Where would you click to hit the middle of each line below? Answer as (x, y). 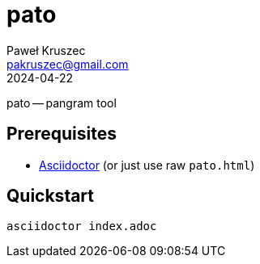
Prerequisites (62, 134)
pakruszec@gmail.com (68, 64)
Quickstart (51, 196)
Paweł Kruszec (46, 50)
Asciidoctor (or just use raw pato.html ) (147, 165)
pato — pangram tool (62, 103)
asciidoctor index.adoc (82, 226)
